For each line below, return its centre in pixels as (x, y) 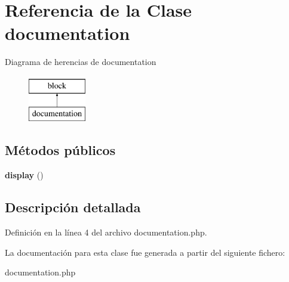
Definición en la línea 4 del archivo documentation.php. (106, 232)
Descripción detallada (73, 207)
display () (24, 175)
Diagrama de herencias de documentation (81, 62)
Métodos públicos (60, 150)
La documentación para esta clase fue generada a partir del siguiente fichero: (145, 252)
